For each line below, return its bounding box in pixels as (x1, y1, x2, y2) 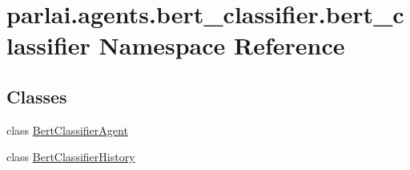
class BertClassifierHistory (6, 148, 135, 165)
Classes (6, 83, 67, 108)
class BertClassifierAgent (6, 121, 128, 138)
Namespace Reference (98, 29, 345, 62)
